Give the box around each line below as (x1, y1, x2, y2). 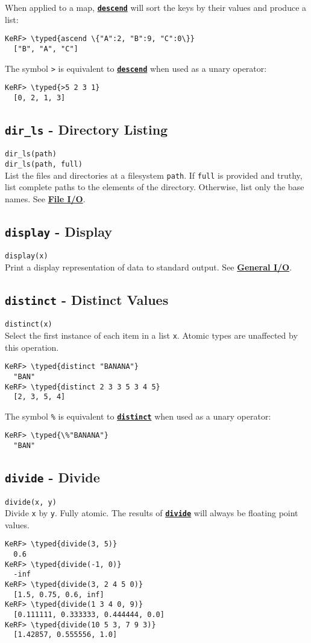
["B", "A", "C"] (13, 44, 78, 53)
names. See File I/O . (5, 192, 86, 205)
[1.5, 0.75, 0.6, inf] (13, 590, 104, 599)
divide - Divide (5, 468, 100, 487)
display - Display (5, 222, 113, 240)
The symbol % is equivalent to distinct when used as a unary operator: (5, 409, 271, 422)
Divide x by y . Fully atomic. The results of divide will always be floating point (5, 507, 298, 519)
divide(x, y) (5, 497, 57, 507)
